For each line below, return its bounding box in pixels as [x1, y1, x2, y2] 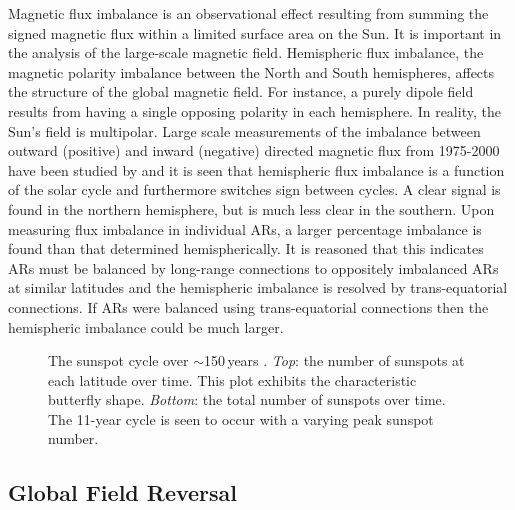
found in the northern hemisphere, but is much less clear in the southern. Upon [8, 198, 495, 219]
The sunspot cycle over [48, 350, 189, 371]
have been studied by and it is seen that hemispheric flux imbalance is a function [8, 159, 505, 180]
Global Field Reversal [8, 477, 238, 508]
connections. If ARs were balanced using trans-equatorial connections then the [8, 296, 489, 317]
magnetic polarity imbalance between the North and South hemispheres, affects [8, 61, 495, 82]
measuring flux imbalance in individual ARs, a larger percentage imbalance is [8, 218, 482, 239]
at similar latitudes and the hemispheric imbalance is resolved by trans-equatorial [8, 277, 508, 298]
